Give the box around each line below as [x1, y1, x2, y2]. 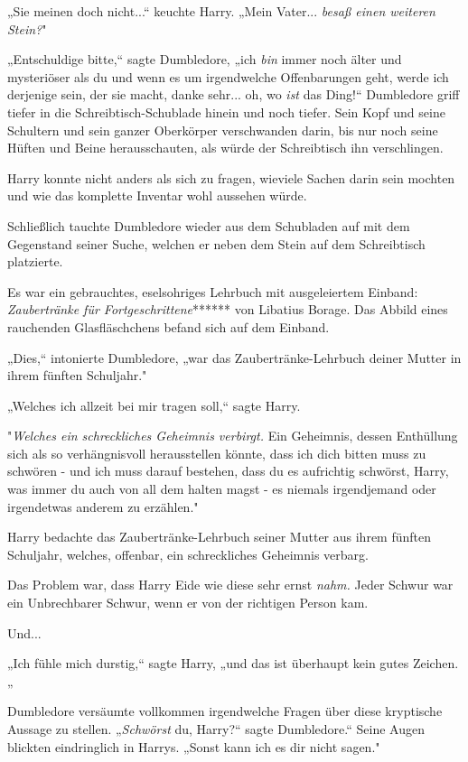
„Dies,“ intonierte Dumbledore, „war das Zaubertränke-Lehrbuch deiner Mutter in [7, 348, 462, 367]
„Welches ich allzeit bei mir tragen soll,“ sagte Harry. [7, 395, 301, 414]
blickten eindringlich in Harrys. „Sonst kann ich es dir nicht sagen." [7, 737, 380, 756]
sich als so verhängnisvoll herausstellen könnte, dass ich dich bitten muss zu [7, 443, 426, 462]
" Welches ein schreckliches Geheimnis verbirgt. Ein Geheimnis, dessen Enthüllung [7, 426, 458, 445]
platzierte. [7, 252, 63, 271]
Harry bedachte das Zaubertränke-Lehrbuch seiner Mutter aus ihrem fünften [7, 527, 431, 546]
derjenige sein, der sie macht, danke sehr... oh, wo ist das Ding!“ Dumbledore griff [7, 85, 460, 104]
